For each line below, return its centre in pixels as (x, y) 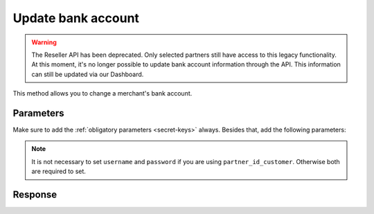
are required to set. (59, 171)
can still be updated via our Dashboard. (88, 74)
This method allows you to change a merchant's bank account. (103, 93)
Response (35, 195)
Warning (44, 42)
